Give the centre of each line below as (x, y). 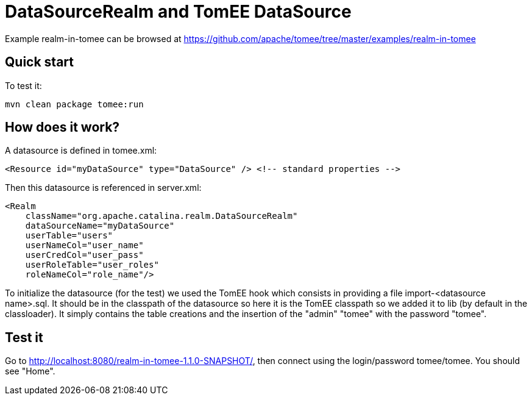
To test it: (23, 85)
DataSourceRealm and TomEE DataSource (178, 12)
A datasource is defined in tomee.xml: (81, 151)
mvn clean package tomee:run (74, 104)
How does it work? (62, 127)
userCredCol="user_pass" (84, 255)
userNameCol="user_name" (84, 245)
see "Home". (30, 371)
